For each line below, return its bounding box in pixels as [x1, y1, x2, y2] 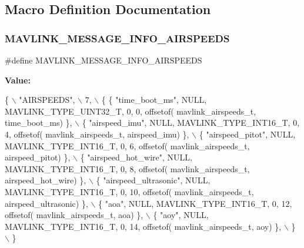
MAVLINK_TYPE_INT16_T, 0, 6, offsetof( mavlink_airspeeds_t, [5, 139, 250, 152]
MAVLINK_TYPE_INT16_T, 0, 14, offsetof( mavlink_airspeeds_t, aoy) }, [5, 220, 282, 232]
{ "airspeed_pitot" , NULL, [199, 128, 296, 140]
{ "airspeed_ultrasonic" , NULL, [96, 174, 211, 186]
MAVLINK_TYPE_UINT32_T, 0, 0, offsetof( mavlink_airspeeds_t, [5, 105, 256, 117]
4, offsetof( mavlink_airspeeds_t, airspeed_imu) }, [5, 128, 189, 140]
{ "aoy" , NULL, [153, 209, 209, 221]
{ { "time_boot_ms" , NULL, [101, 93, 207, 106]
